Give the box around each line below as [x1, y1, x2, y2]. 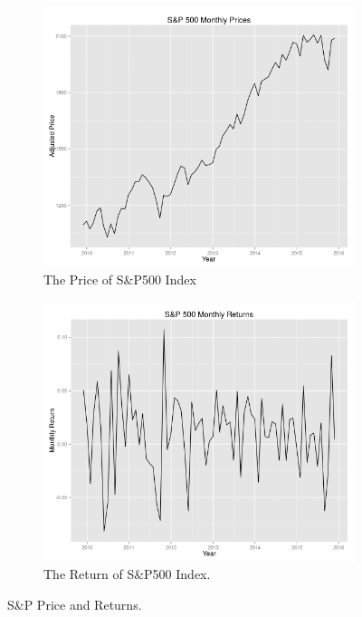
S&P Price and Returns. [7, 594, 142, 613]
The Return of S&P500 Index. [43, 564, 211, 583]
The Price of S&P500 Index [43, 270, 196, 289]
